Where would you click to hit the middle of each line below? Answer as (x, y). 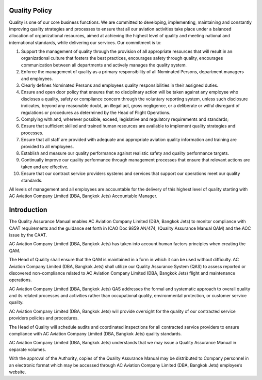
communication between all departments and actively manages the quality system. (104, 65)
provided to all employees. (48, 146)
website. (17, 372)
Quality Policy (31, 10)
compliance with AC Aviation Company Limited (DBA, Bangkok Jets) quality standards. (95, 334)
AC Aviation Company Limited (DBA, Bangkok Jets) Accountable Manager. (83, 196)
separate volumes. (27, 349)
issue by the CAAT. (28, 235)
